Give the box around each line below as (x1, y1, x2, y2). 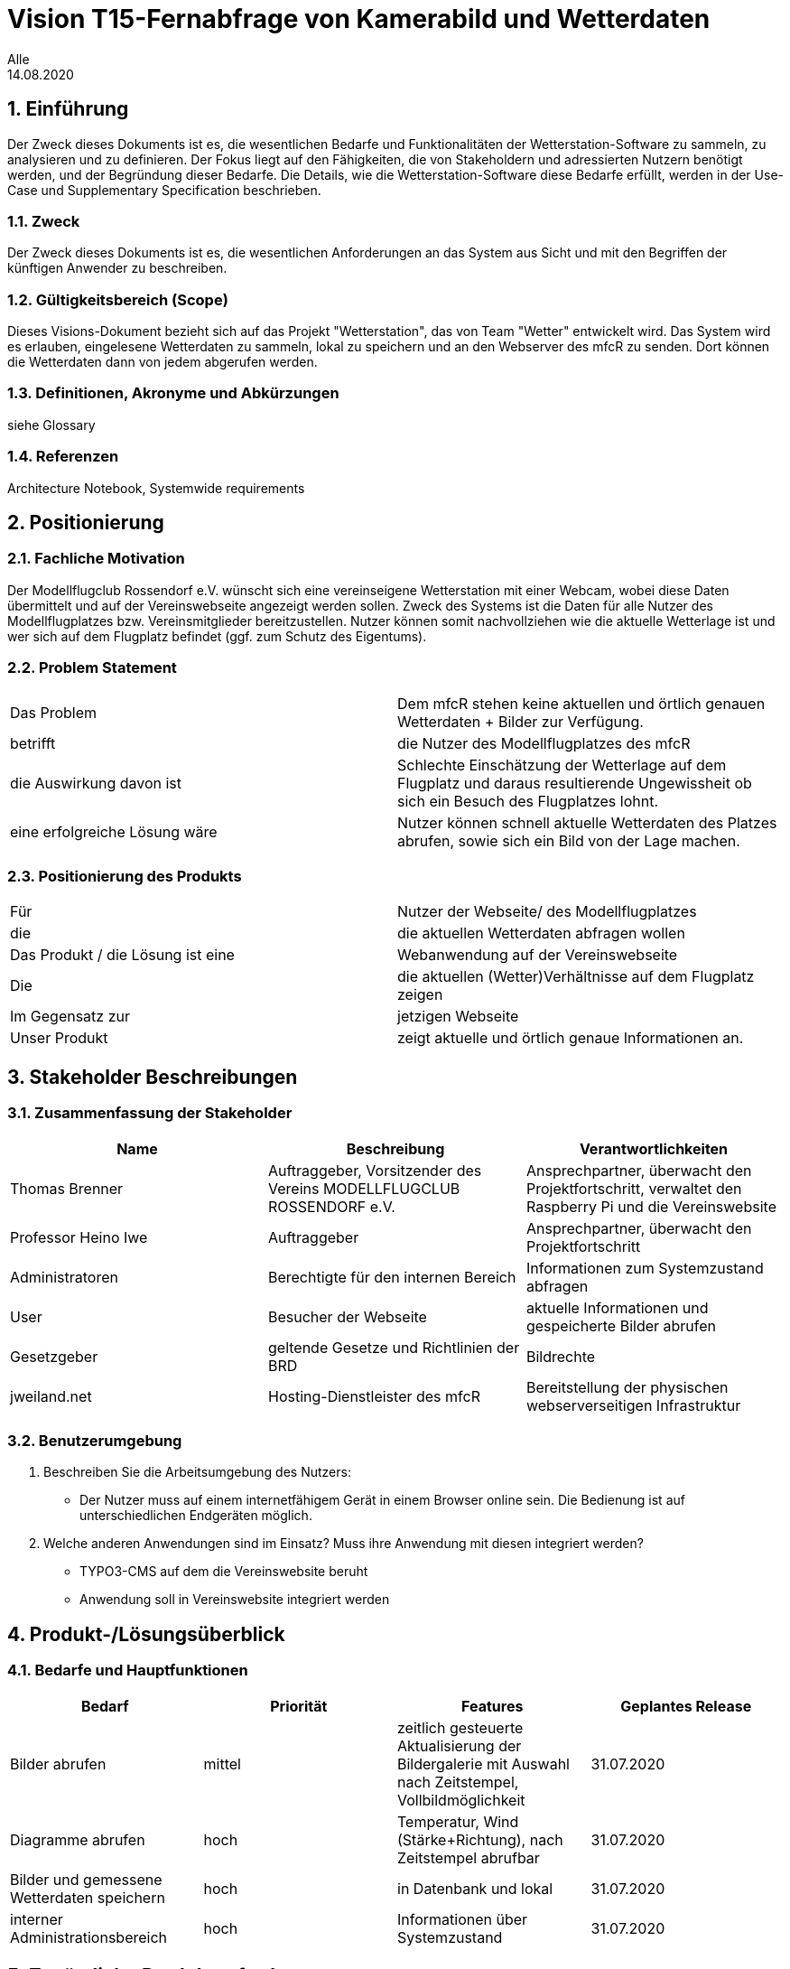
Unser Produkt (10, 1029, 108, 1048)
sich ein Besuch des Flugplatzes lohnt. (397, 791, 659, 810)
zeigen (397, 985, 443, 1004)
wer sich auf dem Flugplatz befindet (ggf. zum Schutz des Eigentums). (7, 628, 427, 644)
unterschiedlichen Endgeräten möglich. (79, 1507, 312, 1524)
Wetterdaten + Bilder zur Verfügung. (397, 712, 644, 731)
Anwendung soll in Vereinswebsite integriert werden (79, 1591, 390, 1608)
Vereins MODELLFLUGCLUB (267, 1179, 460, 1198)
